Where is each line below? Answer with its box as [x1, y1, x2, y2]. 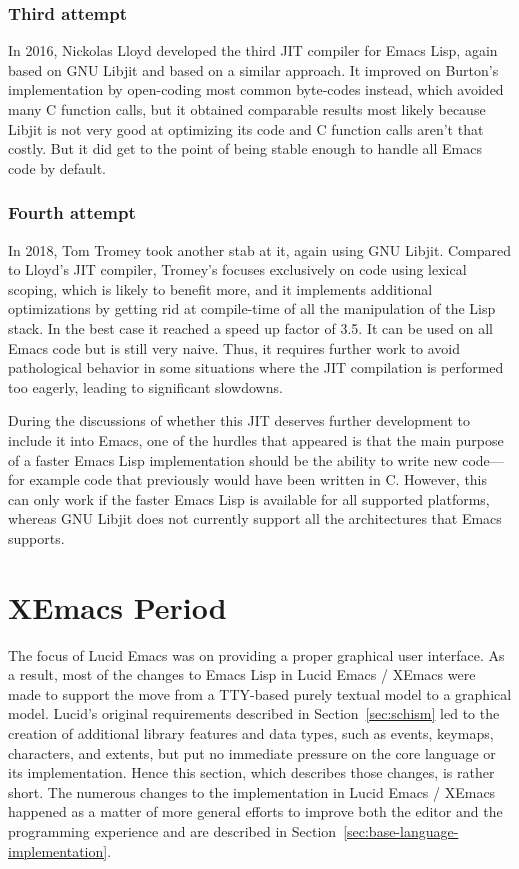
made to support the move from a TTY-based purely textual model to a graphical [8, 683, 512, 704]
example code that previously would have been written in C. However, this [29, 469, 488, 490]
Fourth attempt [8, 200, 136, 225]
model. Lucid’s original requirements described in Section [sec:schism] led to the [8, 703, 500, 724]
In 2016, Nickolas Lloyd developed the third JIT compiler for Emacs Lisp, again [8, 40, 498, 61]
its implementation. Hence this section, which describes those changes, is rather [8, 762, 495, 783]
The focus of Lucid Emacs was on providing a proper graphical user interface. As [8, 644, 505, 665]
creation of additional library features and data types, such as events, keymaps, [8, 723, 494, 743]
